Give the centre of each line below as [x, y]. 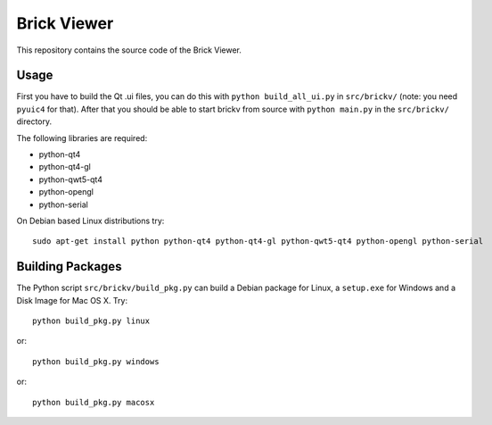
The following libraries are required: [82, 137]
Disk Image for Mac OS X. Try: [72, 300]
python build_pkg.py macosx [94, 402]
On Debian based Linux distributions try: [90, 221]
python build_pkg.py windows [96, 361]
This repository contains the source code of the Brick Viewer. [129, 50]
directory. [34, 121]
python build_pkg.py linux [91, 321]
